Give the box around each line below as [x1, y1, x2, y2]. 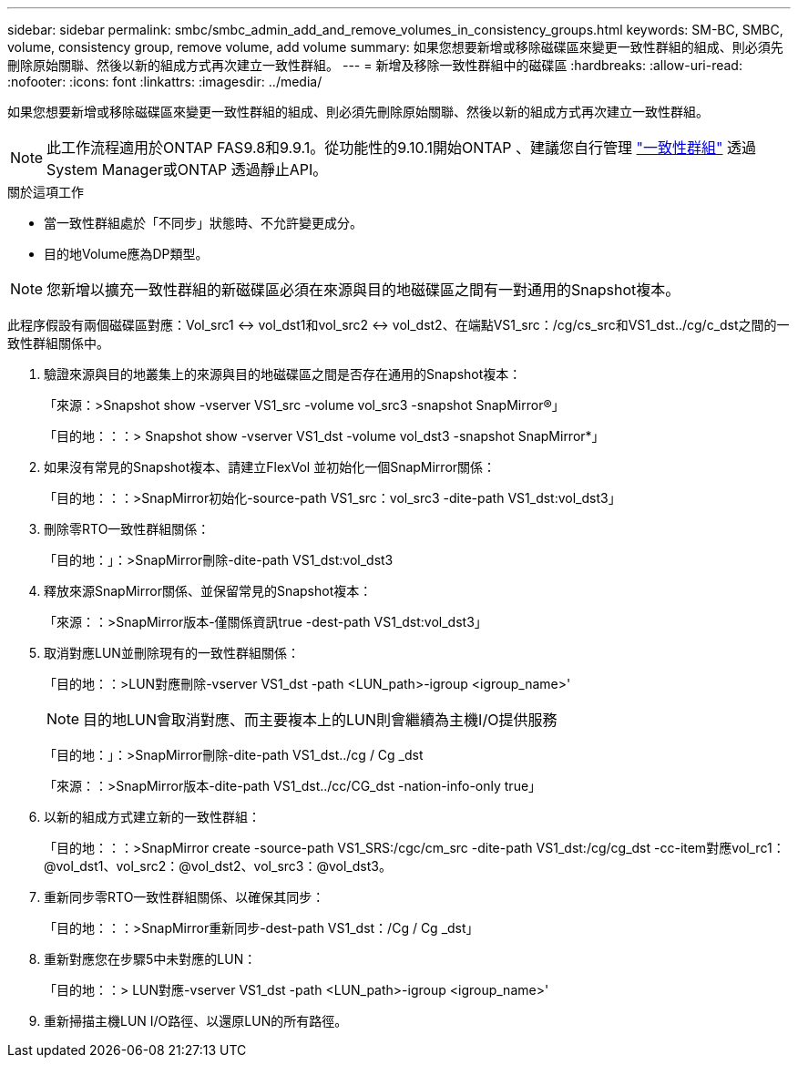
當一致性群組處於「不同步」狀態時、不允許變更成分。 [44, 215, 363, 230]
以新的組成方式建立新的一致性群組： [44, 809, 261, 824]
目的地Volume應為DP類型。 [44, 246, 209, 261]
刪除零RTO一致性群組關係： [44, 521, 210, 537]
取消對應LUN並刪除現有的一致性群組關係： [44, 645, 300, 661]
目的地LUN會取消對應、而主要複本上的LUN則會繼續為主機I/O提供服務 [83, 711, 558, 729]
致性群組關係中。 [7, 335, 109, 351]
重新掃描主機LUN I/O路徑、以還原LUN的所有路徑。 [44, 1013, 348, 1029]
